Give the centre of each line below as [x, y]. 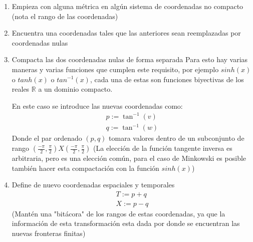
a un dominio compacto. [75, 89]
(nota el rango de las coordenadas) [65, 16]
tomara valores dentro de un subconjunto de [177, 138]
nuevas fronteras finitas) [49, 233]
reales [21, 89]
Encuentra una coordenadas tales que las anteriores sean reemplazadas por [126, 33]
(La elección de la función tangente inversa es [163, 148]
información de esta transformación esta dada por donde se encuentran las [126, 223]
